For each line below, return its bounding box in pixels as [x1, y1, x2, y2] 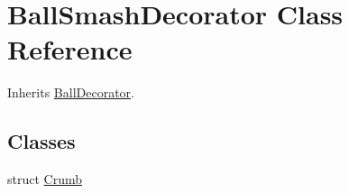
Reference [7, 31, 133, 68]
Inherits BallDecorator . [7, 83, 134, 102]
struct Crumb [7, 170, 82, 188]
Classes [7, 127, 76, 155]
